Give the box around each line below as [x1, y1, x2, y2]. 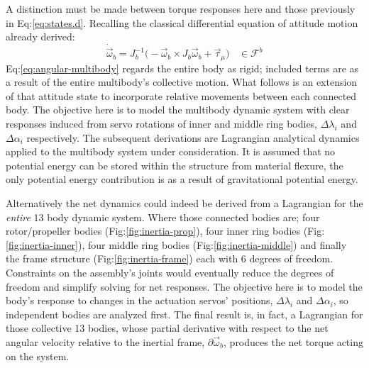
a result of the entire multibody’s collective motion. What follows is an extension [6, 74, 358, 89]
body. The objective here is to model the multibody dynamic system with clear [6, 102, 350, 117]
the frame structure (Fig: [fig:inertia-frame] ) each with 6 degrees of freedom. [6, 251, 334, 266]
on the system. [6, 348, 70, 363]
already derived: [6, 29, 75, 44]
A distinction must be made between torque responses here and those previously [6, 1, 356, 16]
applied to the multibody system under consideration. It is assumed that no [6, 144, 336, 159]
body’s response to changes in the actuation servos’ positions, [6, 293, 273, 308]
